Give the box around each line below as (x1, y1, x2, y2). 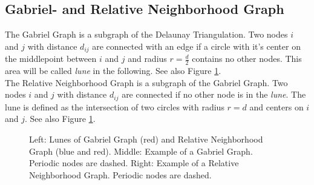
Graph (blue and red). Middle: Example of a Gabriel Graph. (29, 144, 253, 157)
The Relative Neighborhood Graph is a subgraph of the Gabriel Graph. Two (5, 76, 288, 89)
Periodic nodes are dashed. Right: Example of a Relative (29, 156, 239, 169)
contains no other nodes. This (192, 52, 302, 65)
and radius (128, 52, 167, 65)
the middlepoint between (5, 52, 97, 65)
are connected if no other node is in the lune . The (122, 88, 306, 101)
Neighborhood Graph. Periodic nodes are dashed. (29, 168, 212, 181)
